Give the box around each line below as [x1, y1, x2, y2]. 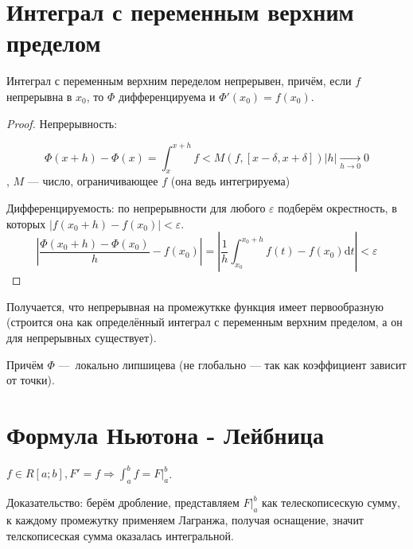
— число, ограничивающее [27, 173, 158, 189]
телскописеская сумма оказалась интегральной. [6, 527, 234, 543]
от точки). [6, 372, 55, 388]
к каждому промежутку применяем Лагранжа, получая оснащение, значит [6, 511, 364, 528]
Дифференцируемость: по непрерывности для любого [6, 199, 266, 216]
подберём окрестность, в [278, 199, 397, 216]
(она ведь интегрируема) [170, 173, 290, 189]
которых [6, 215, 46, 232]
